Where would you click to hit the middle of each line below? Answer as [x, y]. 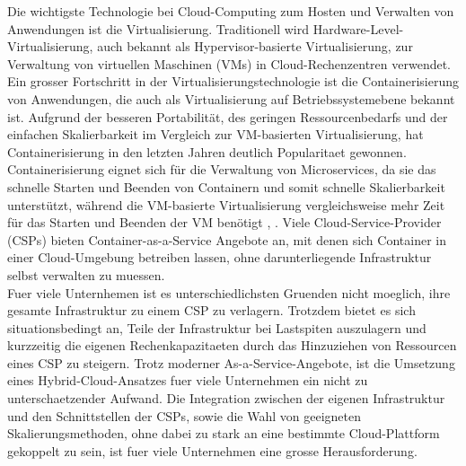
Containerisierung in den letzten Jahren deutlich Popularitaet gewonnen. [207, 151]
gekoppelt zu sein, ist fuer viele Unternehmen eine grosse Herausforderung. [212, 450]
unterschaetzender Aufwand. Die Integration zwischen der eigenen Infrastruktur [226, 398]
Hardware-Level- [358, 28]
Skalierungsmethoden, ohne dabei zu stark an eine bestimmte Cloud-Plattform [224, 433]
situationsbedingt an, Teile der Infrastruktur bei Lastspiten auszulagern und [217, 327]
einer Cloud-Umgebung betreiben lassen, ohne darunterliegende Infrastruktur [220, 257]
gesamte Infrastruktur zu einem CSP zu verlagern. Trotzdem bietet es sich [211, 310]
